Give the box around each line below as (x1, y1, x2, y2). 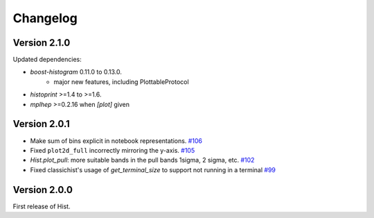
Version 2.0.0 (12, 184, 73, 196)
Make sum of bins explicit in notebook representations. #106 (30, 136, 202, 145)
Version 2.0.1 (12, 118, 71, 130)
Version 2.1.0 (12, 37, 71, 49)
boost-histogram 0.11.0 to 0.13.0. (30, 68, 123, 76)
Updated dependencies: (12, 56, 82, 64)
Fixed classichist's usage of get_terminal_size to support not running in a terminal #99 (30, 165, 276, 174)
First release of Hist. (12, 202, 71, 210)
